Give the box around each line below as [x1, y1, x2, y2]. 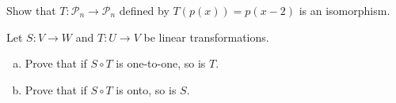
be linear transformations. [143, 28, 269, 45]
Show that [6, 2, 56, 18]
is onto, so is [116, 81, 177, 97]
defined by [119, 2, 169, 18]
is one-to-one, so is [116, 55, 206, 72]
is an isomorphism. [299, 2, 390, 18]
